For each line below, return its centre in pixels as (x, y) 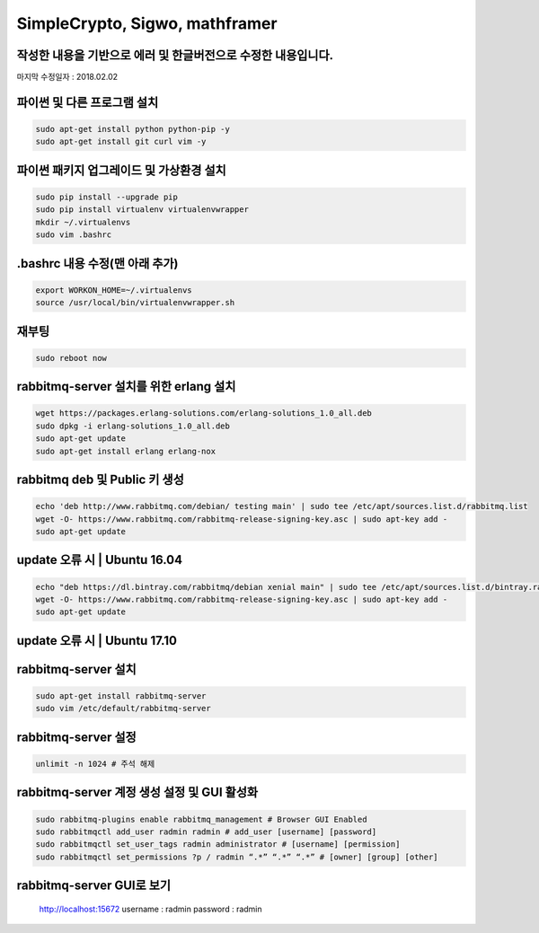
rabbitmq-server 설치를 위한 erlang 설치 (126, 387)
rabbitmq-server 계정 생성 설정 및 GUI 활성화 (137, 792)
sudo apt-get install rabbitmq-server (121, 695)
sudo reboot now (71, 358)
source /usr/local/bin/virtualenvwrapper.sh (135, 303)
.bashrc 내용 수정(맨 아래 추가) (97, 264)
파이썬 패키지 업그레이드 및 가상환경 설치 (121, 170)
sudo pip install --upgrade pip (107, 197)
